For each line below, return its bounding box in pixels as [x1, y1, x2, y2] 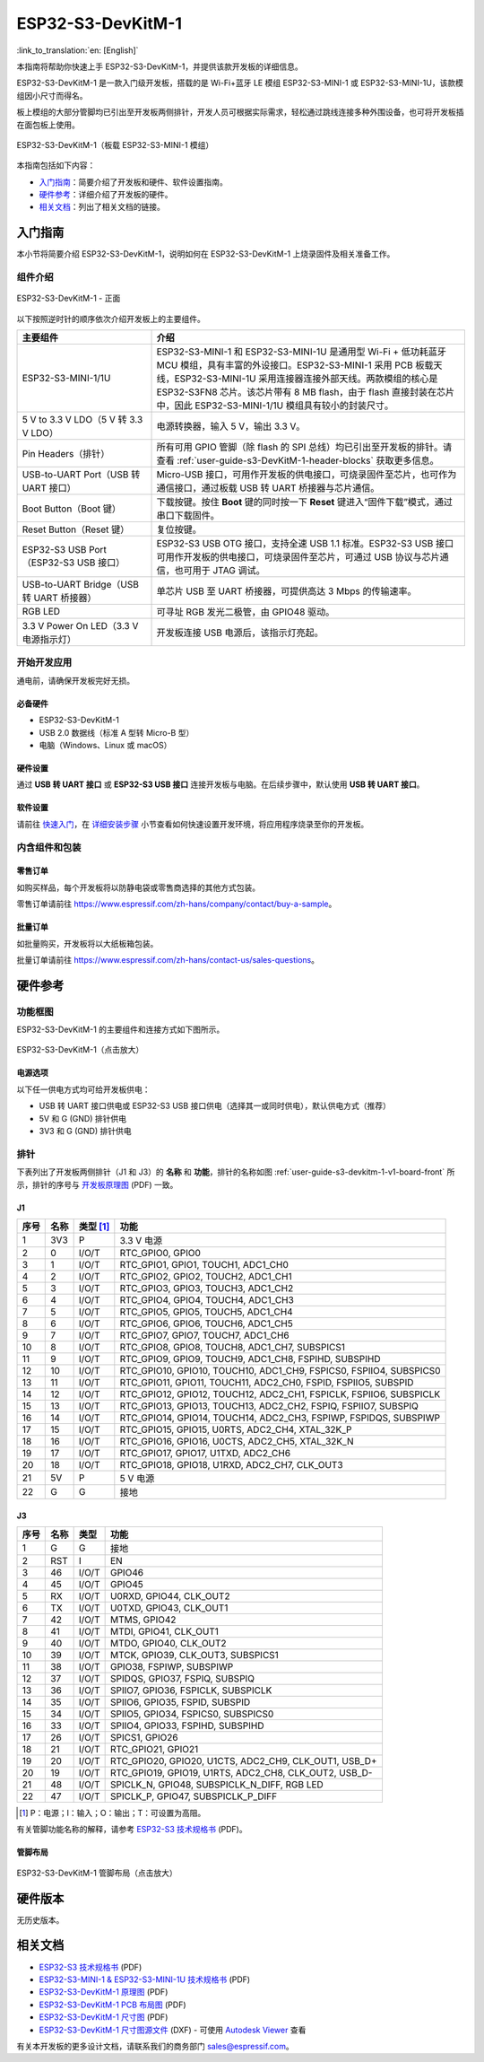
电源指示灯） [22, 633, 76, 646]
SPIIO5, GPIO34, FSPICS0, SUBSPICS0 [109, 1708, 274, 1720]
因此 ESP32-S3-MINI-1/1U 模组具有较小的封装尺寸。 [174, 399, 394, 412]
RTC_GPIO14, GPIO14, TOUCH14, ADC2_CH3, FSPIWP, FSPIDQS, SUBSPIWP [119, 1411, 441, 1424]
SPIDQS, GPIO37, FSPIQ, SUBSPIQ [109, 1672, 255, 1684]
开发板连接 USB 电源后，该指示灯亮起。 [156, 626, 324, 639]
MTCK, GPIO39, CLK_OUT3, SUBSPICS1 [109, 1648, 280, 1661]
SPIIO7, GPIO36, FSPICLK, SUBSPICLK [109, 1683, 272, 1696]
